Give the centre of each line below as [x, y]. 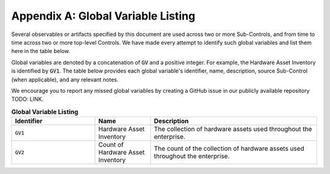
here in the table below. [41, 51]
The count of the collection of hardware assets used [229, 148]
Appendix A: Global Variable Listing [103, 16]
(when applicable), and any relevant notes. [65, 79]
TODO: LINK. [28, 99]
